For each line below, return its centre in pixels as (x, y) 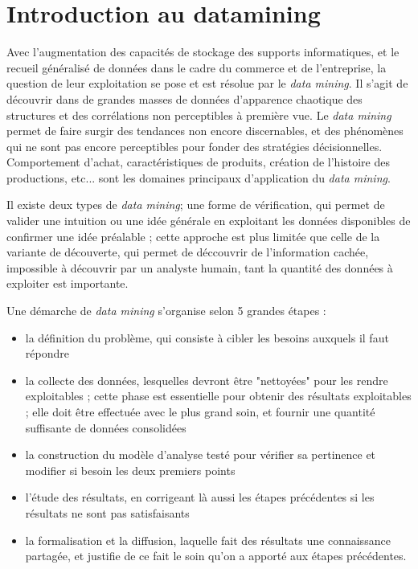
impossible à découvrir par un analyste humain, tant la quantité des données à (200, 267)
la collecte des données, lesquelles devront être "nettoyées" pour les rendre (207, 380)
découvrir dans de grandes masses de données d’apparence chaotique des (184, 98)
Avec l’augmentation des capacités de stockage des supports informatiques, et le (203, 52)
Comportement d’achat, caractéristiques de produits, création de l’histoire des (199, 162)
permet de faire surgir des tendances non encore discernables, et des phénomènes (205, 131)
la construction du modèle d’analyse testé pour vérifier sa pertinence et (201, 454)
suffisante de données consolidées (106, 427)
